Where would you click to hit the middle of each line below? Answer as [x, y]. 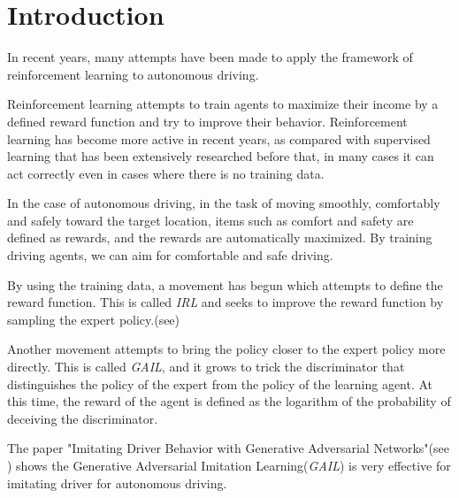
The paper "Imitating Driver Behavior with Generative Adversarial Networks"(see [228, 448]
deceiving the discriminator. [83, 418]
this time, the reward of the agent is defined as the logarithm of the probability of [229, 401]
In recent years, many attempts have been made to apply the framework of [210, 57]
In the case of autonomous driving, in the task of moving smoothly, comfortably [224, 203]
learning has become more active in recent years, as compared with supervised [219, 138]
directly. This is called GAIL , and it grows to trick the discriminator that [206, 367]
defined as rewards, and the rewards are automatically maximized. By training [220, 238]
